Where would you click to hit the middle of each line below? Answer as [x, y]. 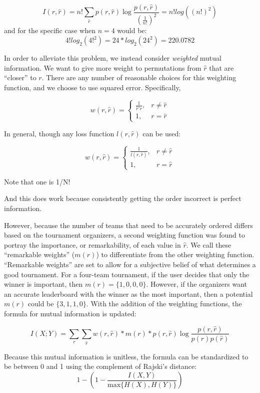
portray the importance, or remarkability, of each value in [92, 244]
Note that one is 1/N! [37, 181]
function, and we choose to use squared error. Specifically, [92, 87]
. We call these [209, 244]
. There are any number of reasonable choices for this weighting [139, 77]
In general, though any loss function [59, 133]
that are [221, 67]
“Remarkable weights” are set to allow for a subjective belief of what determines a [130, 264]
